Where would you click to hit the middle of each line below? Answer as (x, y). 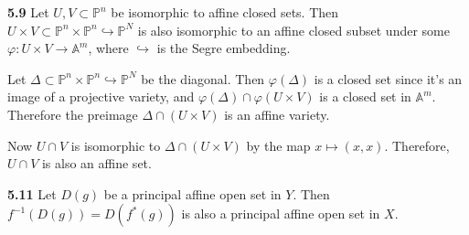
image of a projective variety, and (101, 96)
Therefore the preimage (73, 114)
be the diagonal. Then (203, 78)
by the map (278, 145)
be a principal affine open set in (192, 193)
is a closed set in (365, 96)
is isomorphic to (116, 145)
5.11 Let (32, 193)
